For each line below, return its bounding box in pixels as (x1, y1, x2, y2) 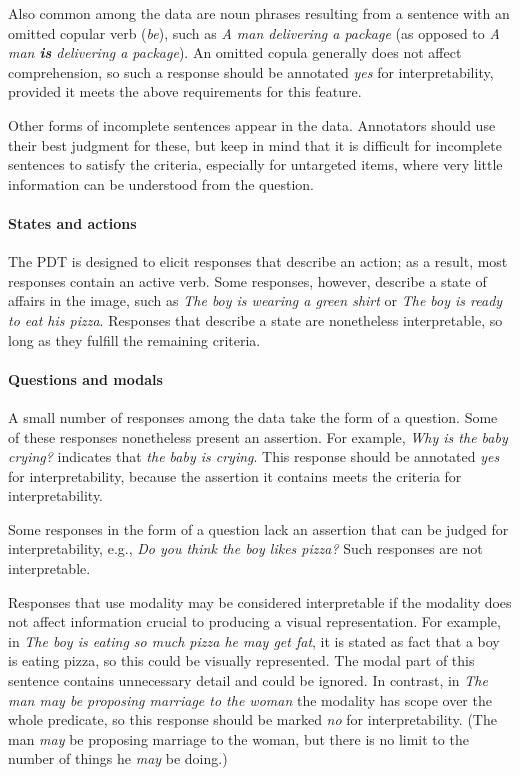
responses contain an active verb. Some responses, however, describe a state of (8, 270, 487, 291)
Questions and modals (8, 368, 163, 389)
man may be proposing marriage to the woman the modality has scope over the (8, 689, 492, 710)
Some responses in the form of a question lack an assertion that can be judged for (8, 518, 509, 539)
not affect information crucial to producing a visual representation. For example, (8, 611, 501, 632)
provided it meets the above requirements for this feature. (8, 81, 362, 102)
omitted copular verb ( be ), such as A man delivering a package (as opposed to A (8, 22, 500, 43)
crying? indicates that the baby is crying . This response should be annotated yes (8, 446, 500, 467)
